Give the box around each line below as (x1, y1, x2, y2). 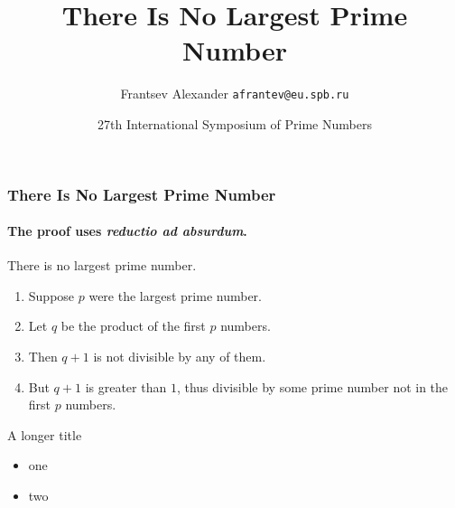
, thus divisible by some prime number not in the (176, 377, 449, 396)
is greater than (85, 377, 167, 396)
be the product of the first (60, 316, 206, 335)
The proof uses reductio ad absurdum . (7, 221, 247, 240)
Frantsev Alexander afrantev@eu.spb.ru (120, 84, 349, 103)
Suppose (28, 286, 75, 305)
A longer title (7, 425, 82, 444)
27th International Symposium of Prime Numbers (97, 114, 372, 133)
